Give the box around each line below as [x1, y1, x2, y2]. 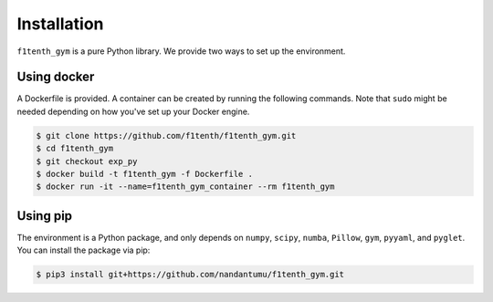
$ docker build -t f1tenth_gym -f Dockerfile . [36, 169, 253, 179]
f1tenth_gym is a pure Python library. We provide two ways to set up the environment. [16, 46, 346, 57]
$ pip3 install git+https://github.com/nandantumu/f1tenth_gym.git [36, 269, 345, 280]
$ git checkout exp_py [36, 156, 138, 166]
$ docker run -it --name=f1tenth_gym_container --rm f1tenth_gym [36, 182, 335, 192]
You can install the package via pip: [16, 245, 151, 255]
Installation [16, 14, 104, 34]
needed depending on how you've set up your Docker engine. [16, 106, 250, 117]
